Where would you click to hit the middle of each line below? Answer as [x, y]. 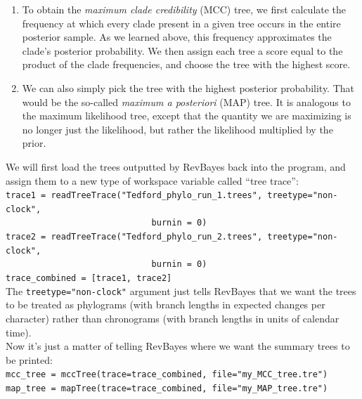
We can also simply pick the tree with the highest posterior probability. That [188, 87]
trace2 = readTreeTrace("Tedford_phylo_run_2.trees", [134, 237]
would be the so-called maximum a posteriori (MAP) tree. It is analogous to [186, 102]
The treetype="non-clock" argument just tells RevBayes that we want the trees [181, 290]
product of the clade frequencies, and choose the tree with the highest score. [186, 64]
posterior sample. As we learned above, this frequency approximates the [177, 37]
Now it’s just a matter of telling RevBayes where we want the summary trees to [178, 346]
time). [19, 332]
